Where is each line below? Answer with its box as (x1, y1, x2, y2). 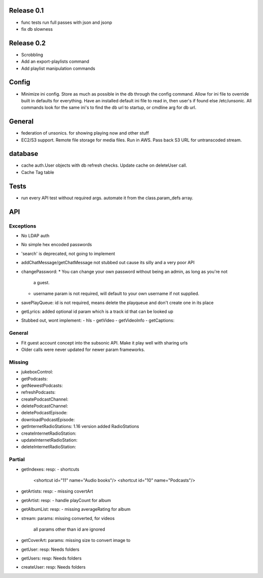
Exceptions (9, 222, 37, 229)
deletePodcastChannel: (21, 403, 68, 409)
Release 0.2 (9, 39, 46, 47)
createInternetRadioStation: (21, 430, 76, 436)
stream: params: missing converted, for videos (21, 515, 115, 521)
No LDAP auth (21, 232, 50, 238)
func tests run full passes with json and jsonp (21, 19, 112, 25)
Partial (9, 456, 25, 463)
